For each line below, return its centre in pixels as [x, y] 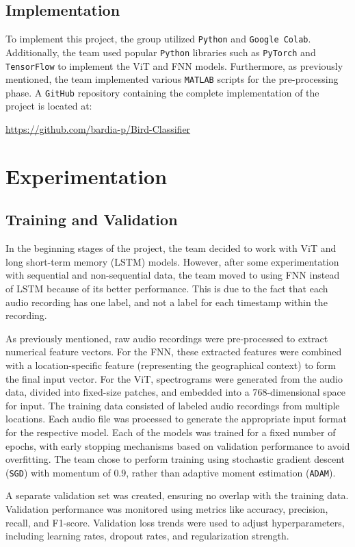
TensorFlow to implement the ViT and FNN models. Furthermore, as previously [174, 65]
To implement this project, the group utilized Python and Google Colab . [158, 39]
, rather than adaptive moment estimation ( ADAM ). [231, 472]
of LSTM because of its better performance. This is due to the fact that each [167, 289]
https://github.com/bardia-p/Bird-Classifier [98, 129]
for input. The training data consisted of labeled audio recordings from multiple [173, 405]
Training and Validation [92, 219]
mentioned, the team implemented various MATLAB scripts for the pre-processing [172, 79]
